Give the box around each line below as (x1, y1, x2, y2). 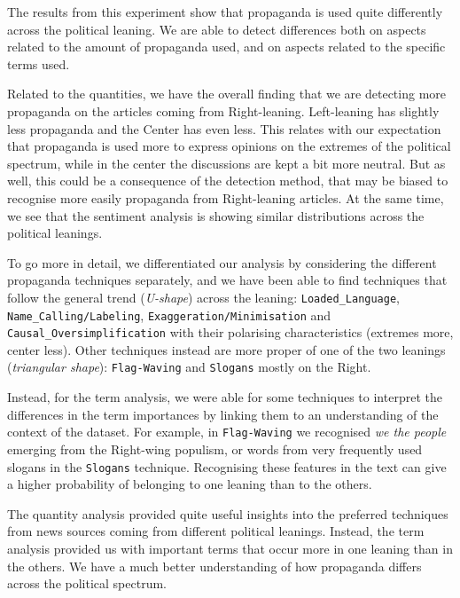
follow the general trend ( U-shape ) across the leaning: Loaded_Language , (7, 287, 401, 306)
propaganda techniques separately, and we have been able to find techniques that (7, 271, 448, 289)
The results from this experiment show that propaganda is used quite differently (7, 3, 443, 20)
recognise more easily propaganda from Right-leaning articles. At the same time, (7, 188, 444, 207)
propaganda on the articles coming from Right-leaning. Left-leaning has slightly (7, 101, 440, 120)
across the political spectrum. (7, 574, 167, 593)
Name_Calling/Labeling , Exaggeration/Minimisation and (7, 305, 331, 324)
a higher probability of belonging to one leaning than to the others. (7, 475, 372, 493)
